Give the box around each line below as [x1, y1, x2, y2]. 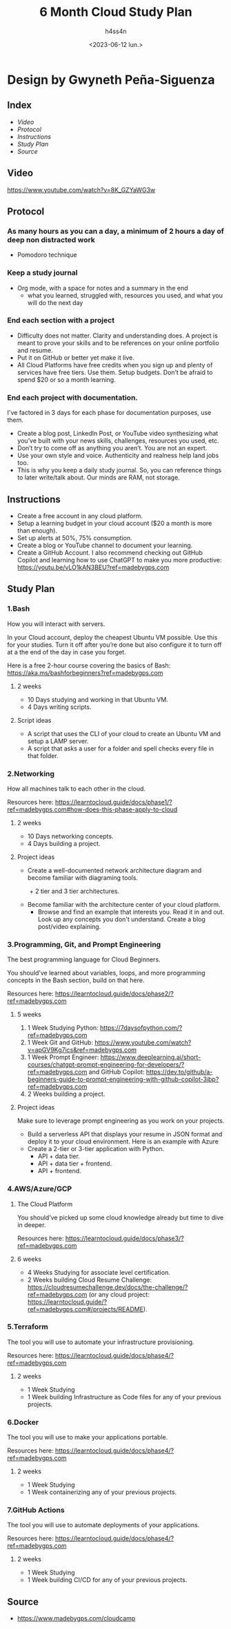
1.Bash [7, 604, 30, 614]
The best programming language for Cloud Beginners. [7, 955, 161, 964]
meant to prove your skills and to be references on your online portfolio [17, 338, 219, 347]
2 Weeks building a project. [27, 1090, 106, 1098]
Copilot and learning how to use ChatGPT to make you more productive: [17, 555, 222, 564]
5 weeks [17, 1011, 41, 1019]
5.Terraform [7, 1322, 48, 1332]
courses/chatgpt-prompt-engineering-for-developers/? [27, 1060, 185, 1069]
